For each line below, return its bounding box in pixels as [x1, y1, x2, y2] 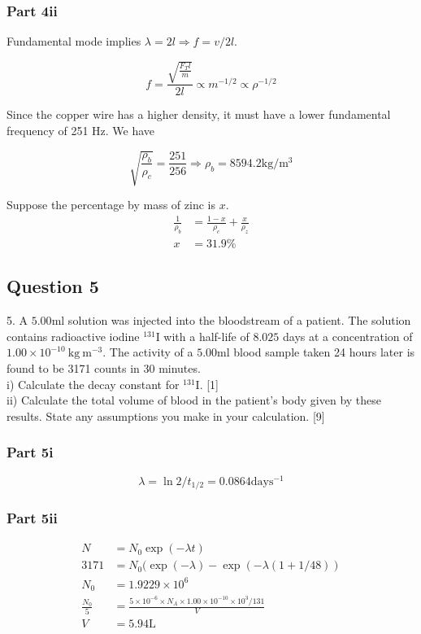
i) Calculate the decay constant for [7, 375, 180, 392]
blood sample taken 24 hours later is [233, 343, 415, 361]
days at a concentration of [282, 327, 413, 344]
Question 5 [7, 273, 99, 299]
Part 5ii [7, 508, 58, 528]
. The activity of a [102, 343, 193, 361]
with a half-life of [163, 327, 250, 344]
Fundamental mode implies [7, 33, 141, 50]
